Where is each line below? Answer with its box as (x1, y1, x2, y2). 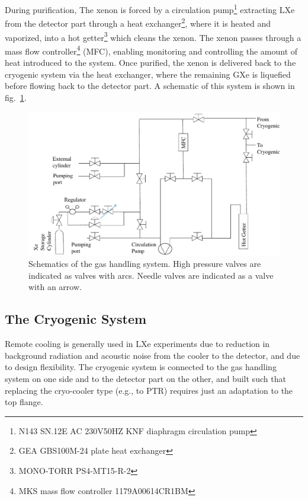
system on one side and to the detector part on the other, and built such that (5, 372, 286, 384)
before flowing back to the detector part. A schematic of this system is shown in (5, 79, 295, 92)
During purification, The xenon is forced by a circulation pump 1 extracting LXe (5, 2, 295, 15)
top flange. (5, 396, 43, 408)
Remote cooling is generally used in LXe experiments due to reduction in (5, 337, 270, 350)
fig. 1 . (5, 91, 27, 103)
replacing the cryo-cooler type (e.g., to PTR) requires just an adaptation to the (5, 384, 293, 396)
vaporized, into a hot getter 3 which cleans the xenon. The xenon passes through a (5, 29, 301, 43)
